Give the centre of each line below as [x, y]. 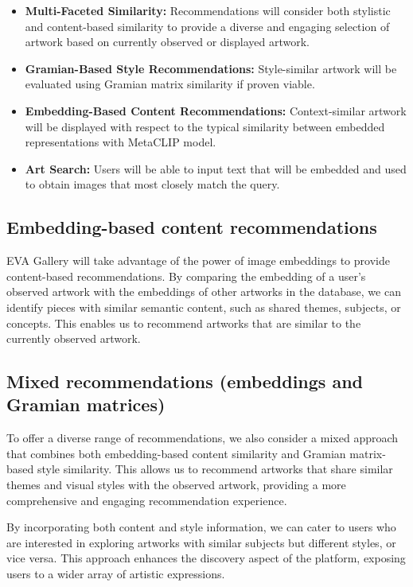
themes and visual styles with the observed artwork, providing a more [176, 485]
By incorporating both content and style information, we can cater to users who [201, 527]
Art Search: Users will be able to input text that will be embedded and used [216, 168]
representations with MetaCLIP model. [121, 142]
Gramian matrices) [86, 404]
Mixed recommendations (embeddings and [185, 381]
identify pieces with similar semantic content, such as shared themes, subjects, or [204, 307]
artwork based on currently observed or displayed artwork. [167, 42]
